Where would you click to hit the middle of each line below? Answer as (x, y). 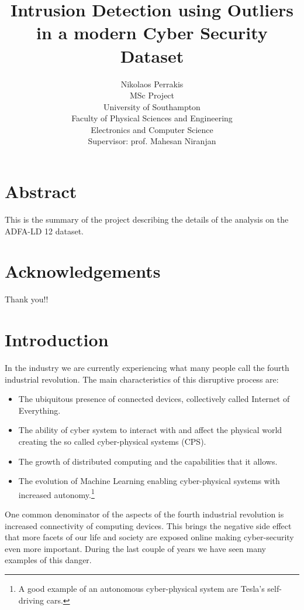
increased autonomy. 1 (56, 493)
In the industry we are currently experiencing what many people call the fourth (147, 368)
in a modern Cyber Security (152, 33)
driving (31, 600)
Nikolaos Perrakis (152, 84)
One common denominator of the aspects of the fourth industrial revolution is (144, 514)
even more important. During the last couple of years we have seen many (135, 548)
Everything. (39, 410)
